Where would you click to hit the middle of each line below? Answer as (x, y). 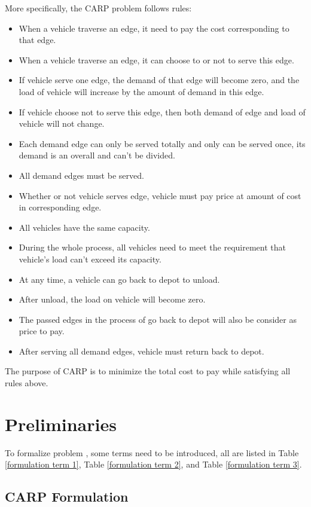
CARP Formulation (67, 497)
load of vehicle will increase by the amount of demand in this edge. (141, 91)
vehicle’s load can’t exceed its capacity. (90, 259)
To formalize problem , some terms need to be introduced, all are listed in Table (152, 452)
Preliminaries (61, 424)
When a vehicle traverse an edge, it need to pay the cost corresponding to (154, 28)
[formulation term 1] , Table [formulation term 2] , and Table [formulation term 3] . (153, 464)
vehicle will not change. (62, 123)
